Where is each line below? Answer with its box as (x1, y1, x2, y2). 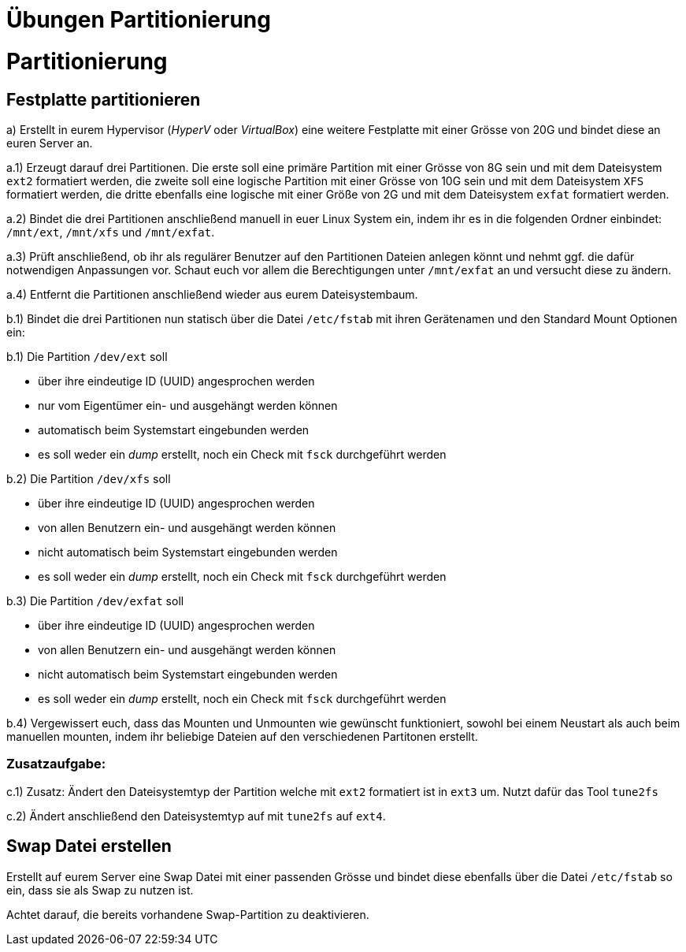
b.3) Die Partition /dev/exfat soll (6, 593, 184, 608)
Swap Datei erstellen (6, 836, 172, 857)
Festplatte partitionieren (6, 89, 201, 110)
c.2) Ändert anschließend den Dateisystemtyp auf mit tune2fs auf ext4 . (6, 809, 386, 823)
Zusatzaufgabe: (6, 756, 106, 772)
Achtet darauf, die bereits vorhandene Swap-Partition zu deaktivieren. (6, 907, 369, 921)
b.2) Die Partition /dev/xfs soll (6, 471, 171, 485)
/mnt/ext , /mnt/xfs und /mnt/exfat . (6, 225, 215, 239)
